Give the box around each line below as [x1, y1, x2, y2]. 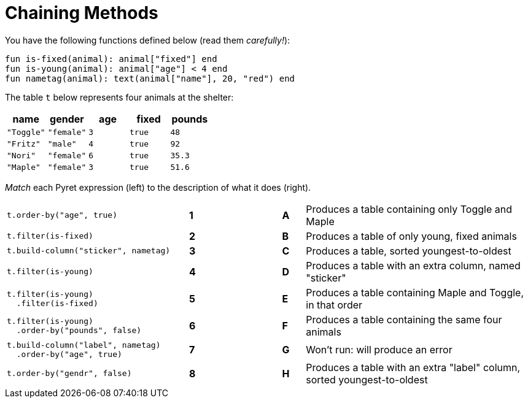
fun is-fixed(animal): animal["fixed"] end [5, 53, 217, 64]
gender [50, 112, 84, 125]
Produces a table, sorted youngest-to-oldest [306, 244, 511, 257]
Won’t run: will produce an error [306, 343, 452, 356]
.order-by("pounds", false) [16, 325, 142, 335]
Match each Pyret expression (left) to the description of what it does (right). [5, 182, 311, 193]
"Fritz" [7, 139, 41, 148]
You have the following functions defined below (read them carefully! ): [5, 34, 290, 45]
